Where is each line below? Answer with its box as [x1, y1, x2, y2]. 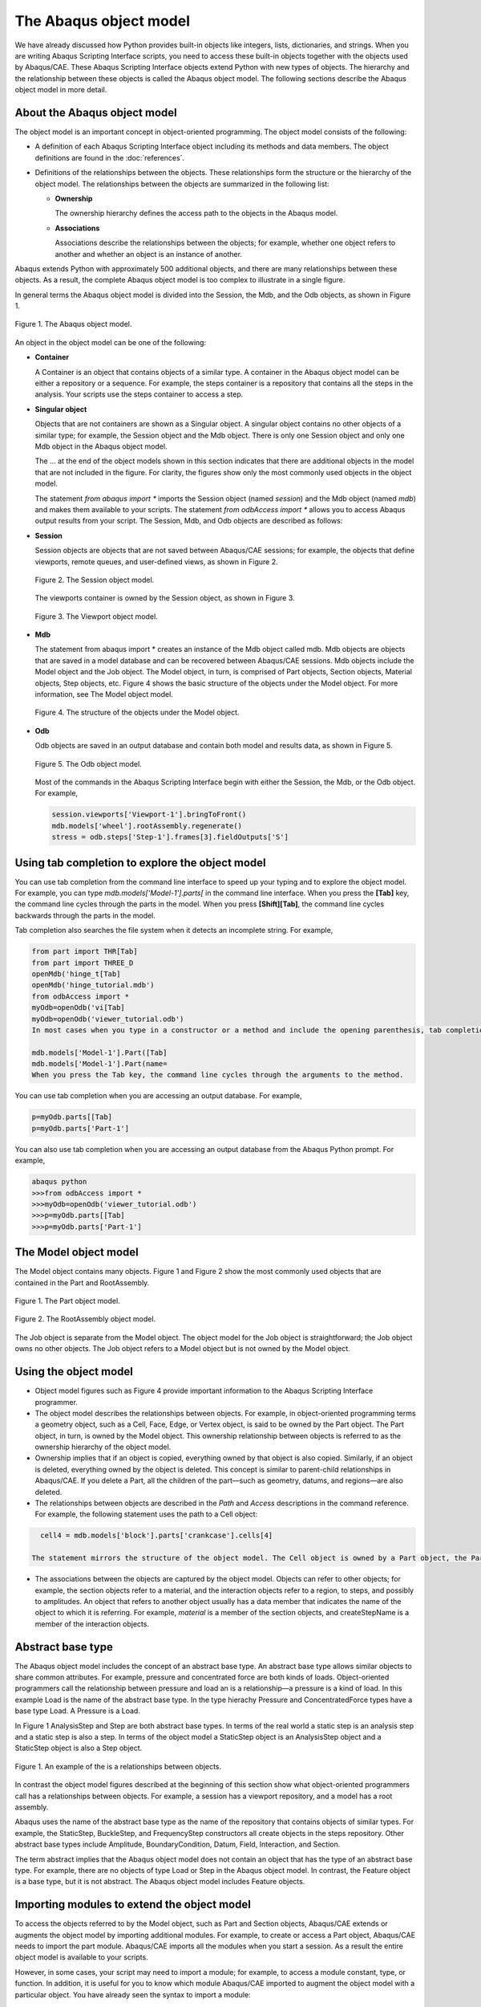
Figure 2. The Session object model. [34, 575, 155, 584]
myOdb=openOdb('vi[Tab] [31, 1003, 126, 1012]
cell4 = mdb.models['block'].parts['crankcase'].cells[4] [40, 1531, 273, 1541]
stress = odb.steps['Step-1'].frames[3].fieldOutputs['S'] [51, 833, 289, 842]
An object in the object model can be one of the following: [14, 337, 207, 347]
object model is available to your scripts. [14, 1952, 148, 1962]
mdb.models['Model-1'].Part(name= [31, 1060, 168, 1069]
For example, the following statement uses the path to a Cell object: [34, 1509, 258, 1519]
